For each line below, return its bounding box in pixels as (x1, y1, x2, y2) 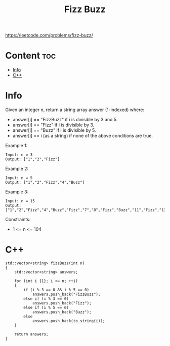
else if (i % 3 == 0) (23, 296, 69, 301)
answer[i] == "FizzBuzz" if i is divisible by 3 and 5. (12, 117, 118, 123)
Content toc (5, 50, 56, 61)
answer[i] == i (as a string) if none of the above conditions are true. (12, 133, 153, 139)
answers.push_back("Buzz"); (32, 309, 92, 315)
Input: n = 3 (5, 152, 33, 158)
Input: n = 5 (5, 176, 33, 181)
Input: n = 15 (5, 199, 35, 204)
